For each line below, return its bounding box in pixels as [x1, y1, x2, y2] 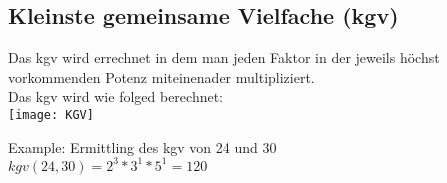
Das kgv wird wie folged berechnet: [8, 86, 224, 107]
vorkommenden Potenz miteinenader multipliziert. [8, 66, 315, 87]
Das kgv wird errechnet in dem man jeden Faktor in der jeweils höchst [8, 47, 440, 68]
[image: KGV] [8, 107, 94, 122]
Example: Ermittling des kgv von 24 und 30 [8, 136, 277, 157]
